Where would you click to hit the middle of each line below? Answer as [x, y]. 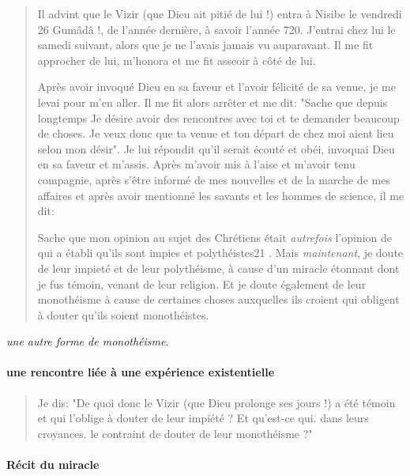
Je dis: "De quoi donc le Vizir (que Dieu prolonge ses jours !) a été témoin [216, 402]
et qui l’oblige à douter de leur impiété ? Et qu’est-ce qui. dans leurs [203, 418]
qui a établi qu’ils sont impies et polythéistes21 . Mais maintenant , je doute [220, 253]
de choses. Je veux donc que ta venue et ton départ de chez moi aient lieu [216, 133]
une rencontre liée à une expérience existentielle [141, 372]
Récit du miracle [53, 465]
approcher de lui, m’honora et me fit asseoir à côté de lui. [177, 60]
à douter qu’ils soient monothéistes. [123, 314]
